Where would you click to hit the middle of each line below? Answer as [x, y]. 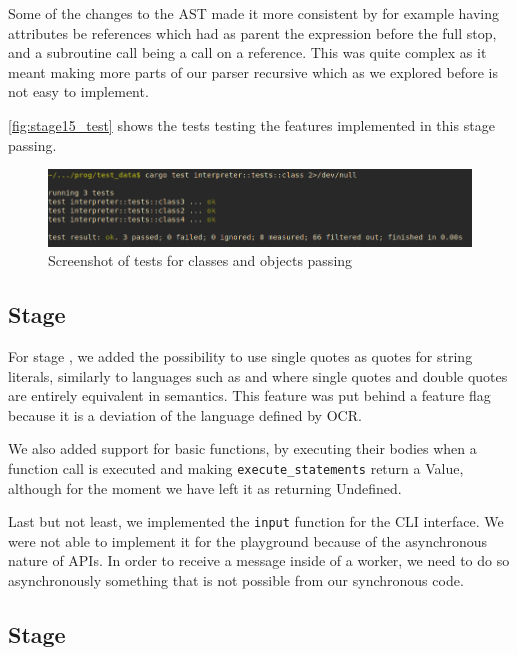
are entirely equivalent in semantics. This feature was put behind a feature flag [249, 395]
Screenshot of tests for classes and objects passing [200, 260]
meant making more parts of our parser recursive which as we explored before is [253, 71]
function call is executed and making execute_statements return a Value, [236, 467]
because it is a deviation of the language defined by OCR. [185, 414]
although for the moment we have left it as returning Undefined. [205, 487]
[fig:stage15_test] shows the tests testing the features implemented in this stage [251, 124]
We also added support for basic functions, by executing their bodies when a [242, 448]
